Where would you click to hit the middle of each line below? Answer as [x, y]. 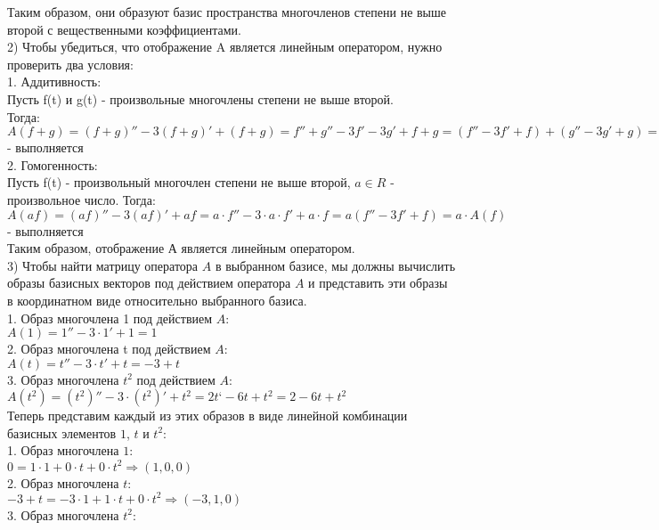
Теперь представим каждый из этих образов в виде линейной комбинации [207, 416]
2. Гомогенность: [53, 164]
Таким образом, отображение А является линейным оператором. [181, 248]
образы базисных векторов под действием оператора [149, 283]
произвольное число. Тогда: [81, 199]
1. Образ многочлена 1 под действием [110, 318]
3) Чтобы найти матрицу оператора [103, 265]
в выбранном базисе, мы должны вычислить [335, 265]
